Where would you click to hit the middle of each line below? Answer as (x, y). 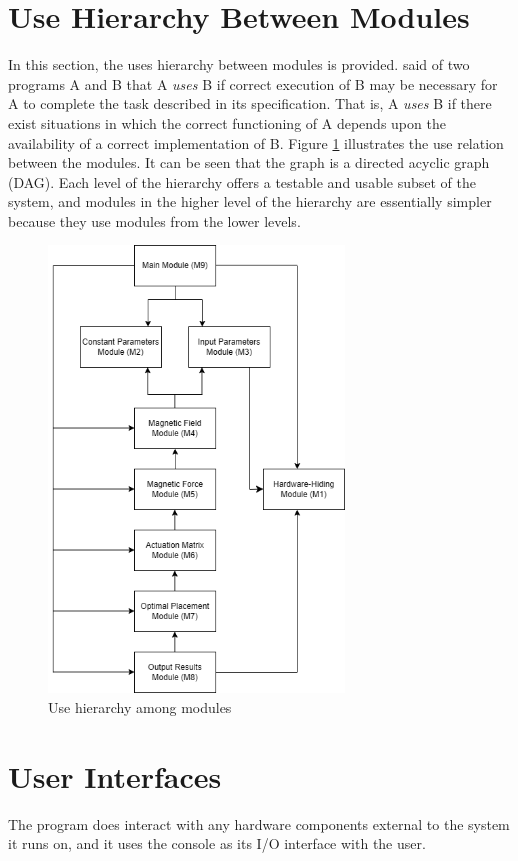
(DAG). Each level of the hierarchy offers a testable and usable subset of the (242, 181)
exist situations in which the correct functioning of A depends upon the (227, 122)
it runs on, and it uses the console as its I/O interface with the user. (217, 843)
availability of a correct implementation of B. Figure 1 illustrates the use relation (256, 142)
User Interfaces (115, 775)
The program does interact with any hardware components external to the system (259, 823)
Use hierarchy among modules (140, 706)
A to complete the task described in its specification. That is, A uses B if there (250, 103)
